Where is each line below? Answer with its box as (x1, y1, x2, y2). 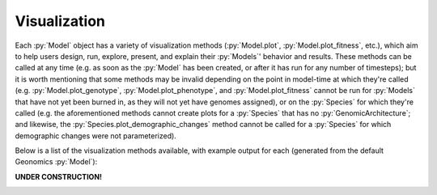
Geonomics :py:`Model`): (15, 157, 98, 167)
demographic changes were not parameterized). (15, 130, 177, 141)
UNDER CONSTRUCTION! (15, 172, 103, 181)
